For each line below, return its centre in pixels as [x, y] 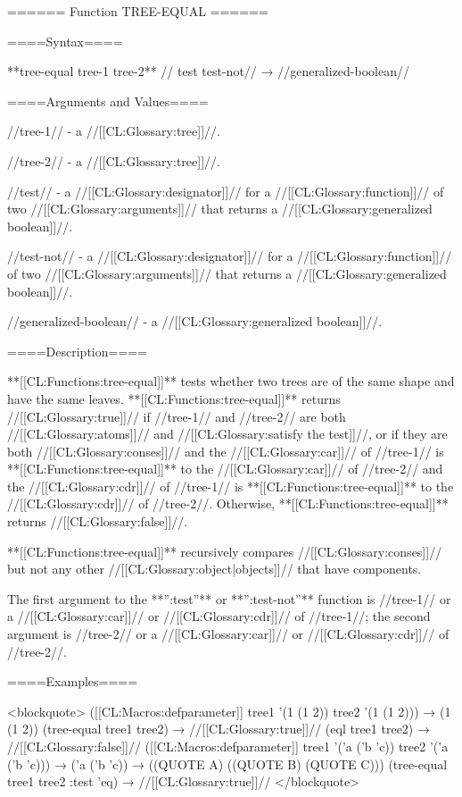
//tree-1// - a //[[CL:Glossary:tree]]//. [114, 131]
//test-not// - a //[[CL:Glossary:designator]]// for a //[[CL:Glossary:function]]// [230, 256]
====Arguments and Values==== [108, 101]
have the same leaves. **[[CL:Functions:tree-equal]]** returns [174, 398]
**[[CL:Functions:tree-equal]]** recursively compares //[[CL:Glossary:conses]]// [225, 551]
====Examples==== [73, 681]
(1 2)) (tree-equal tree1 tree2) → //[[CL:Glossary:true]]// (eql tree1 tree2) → [219, 729]
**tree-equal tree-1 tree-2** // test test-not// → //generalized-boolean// [208, 71]
